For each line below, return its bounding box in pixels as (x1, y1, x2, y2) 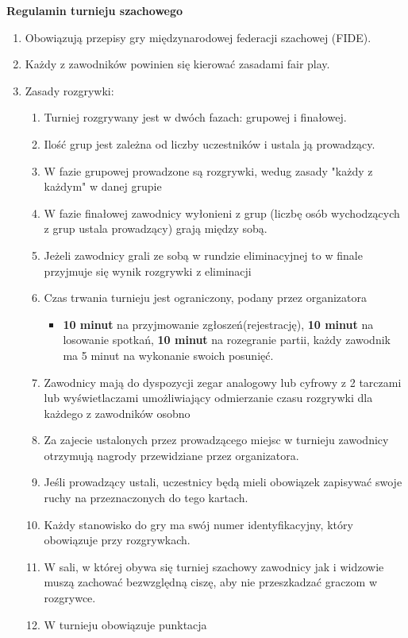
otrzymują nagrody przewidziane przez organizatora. (44, 447, 299, 463)
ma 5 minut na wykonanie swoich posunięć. (63, 346, 274, 363)
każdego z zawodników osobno (44, 404, 191, 421)
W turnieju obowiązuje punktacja (44, 616, 207, 632)
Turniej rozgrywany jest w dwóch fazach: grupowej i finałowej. (44, 109, 347, 126)
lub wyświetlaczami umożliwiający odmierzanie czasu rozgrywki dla (44, 389, 373, 406)
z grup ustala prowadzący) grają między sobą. (44, 220, 268, 237)
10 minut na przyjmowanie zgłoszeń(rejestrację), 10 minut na (63, 315, 374, 332)
